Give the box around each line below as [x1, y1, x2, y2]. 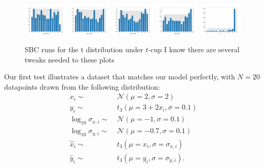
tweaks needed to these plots [25, 54, 115, 65]
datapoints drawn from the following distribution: [4, 81, 160, 92]
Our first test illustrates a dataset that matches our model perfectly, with [4, 71, 235, 82]
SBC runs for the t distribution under [25, 44, 143, 54]
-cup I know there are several [148, 44, 240, 54]
